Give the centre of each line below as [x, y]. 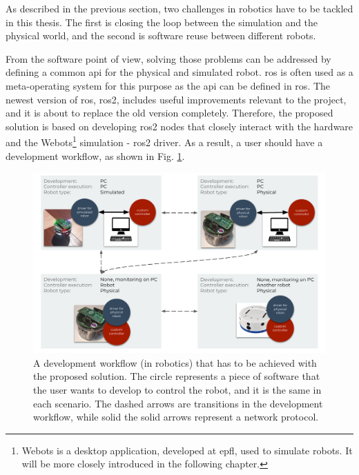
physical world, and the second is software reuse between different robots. [161, 36]
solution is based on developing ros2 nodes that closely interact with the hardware [179, 126]
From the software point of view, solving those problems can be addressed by [168, 58]
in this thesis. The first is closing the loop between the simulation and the [162, 22]
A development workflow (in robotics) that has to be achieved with [175, 362]
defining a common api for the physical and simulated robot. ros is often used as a [179, 72]
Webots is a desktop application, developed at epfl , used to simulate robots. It [187, 450]
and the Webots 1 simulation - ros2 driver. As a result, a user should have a [164, 141]
